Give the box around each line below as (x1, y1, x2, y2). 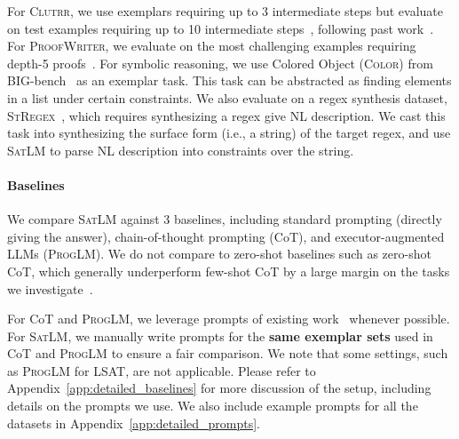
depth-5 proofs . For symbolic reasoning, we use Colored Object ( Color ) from (7, 53, 433, 72)
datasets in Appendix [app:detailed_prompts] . (7, 413, 261, 432)
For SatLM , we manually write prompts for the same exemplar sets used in (7, 326, 433, 345)
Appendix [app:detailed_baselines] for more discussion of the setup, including (7, 379, 431, 397)
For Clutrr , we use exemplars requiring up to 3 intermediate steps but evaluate (7, 2, 443, 20)
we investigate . (7, 279, 93, 298)
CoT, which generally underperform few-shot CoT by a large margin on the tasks (7, 261, 450, 280)
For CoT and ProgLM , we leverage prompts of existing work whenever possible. (7, 309, 450, 328)
